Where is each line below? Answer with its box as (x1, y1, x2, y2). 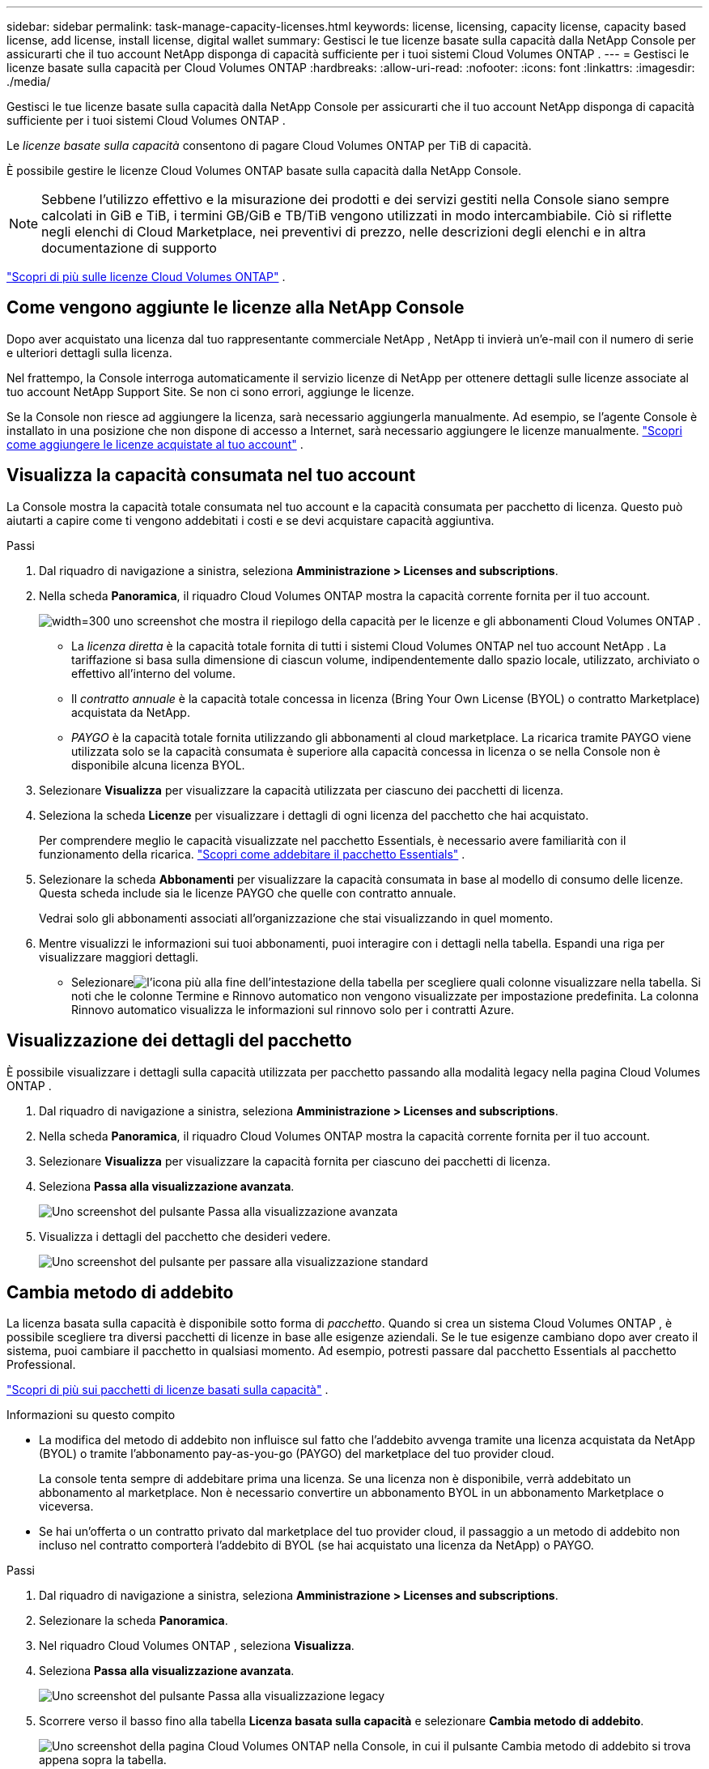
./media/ (6, 75, 51, 88)
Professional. (6, 1358, 76, 1372)
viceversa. (39, 1499, 94, 1514)
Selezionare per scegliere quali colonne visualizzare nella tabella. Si (71, 974, 701, 989)
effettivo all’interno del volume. (71, 666, 236, 680)
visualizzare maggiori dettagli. (39, 949, 199, 964)
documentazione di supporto (41, 240, 217, 256)
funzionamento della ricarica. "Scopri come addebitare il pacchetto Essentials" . (39, 846, 465, 861)
